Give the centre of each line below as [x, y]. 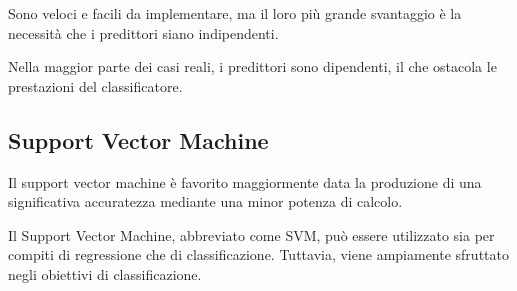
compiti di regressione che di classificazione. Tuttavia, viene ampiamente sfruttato [258, 254]
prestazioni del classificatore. [95, 85]
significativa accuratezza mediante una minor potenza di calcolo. [205, 201]
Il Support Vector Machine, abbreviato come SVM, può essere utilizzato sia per [251, 234]
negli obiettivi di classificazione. [105, 273]
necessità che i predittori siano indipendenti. [143, 32]
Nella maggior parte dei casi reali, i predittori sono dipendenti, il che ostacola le [252, 66]
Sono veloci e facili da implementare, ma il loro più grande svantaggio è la [235, 13]
